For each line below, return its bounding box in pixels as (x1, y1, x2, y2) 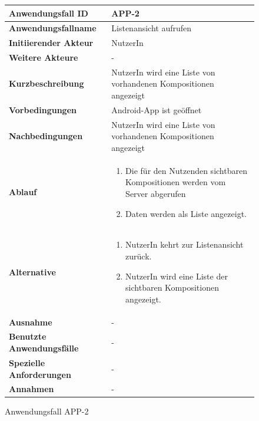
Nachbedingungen (9, 130, 83, 142)
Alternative (9, 265, 56, 278)
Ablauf (9, 186, 37, 198)
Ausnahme (9, 315, 52, 328)
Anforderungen (9, 368, 71, 380)
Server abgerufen (125, 187, 186, 199)
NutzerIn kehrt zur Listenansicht (125, 238, 244, 251)
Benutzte (9, 330, 47, 343)
